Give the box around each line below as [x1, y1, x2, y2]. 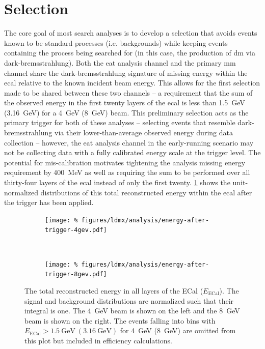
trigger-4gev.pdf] [45, 226, 107, 234]
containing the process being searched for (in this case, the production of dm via [4, 47, 255, 58]
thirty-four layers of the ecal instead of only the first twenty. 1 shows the [4, 177, 230, 188]
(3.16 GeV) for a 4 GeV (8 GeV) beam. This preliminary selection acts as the [4, 107, 249, 118]
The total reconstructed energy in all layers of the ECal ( [24, 285, 203, 296]
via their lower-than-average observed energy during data [55, 127, 233, 138]
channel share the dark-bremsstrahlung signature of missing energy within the [4, 67, 248, 78]
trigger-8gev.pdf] [45, 271, 107, 278]
